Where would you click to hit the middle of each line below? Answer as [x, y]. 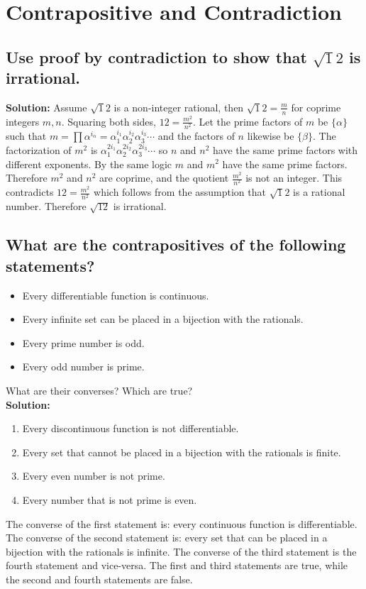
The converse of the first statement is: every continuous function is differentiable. [182, 523]
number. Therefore [46, 206]
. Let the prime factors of [248, 121]
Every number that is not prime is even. [110, 499]
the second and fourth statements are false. [99, 579]
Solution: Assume [46, 107]
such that [26, 136]
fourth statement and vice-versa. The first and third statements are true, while [177, 565]
